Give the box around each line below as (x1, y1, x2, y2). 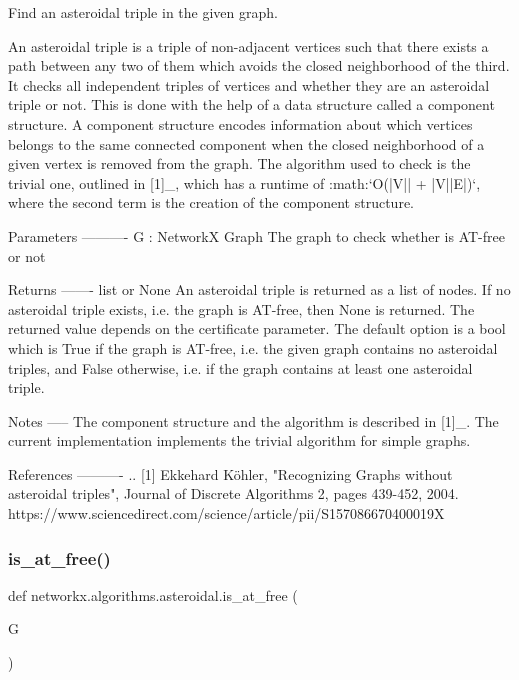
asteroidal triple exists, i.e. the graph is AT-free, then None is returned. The (8, 298, 475, 319)
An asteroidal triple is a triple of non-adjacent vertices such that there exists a (8, 35, 489, 56)
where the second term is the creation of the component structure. (8, 192, 414, 213)
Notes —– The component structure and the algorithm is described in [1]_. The (8, 410, 499, 431)
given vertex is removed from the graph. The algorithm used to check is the (8, 153, 471, 174)
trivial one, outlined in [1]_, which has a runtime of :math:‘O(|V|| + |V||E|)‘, (8, 172, 481, 193)
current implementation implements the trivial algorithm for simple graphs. (8, 430, 471, 451)
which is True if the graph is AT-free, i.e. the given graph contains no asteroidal (8, 337, 498, 358)
